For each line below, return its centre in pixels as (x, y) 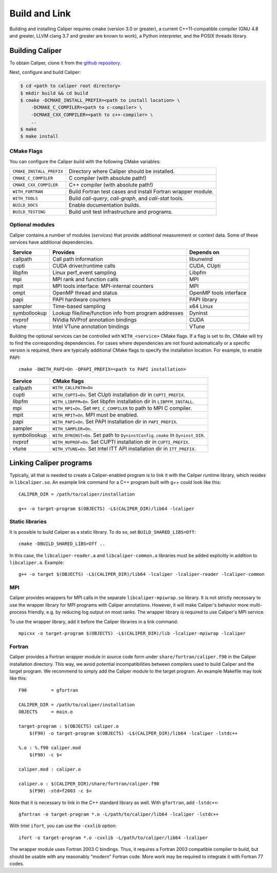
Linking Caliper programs (51, 463)
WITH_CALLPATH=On (73, 388)
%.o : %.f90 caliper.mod (50, 748)
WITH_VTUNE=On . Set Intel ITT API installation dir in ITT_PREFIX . (124, 448)
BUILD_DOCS (25, 205)
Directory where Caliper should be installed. (122, 171)
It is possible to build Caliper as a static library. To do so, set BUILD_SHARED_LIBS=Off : (103, 532)
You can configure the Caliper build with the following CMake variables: (85, 161)
